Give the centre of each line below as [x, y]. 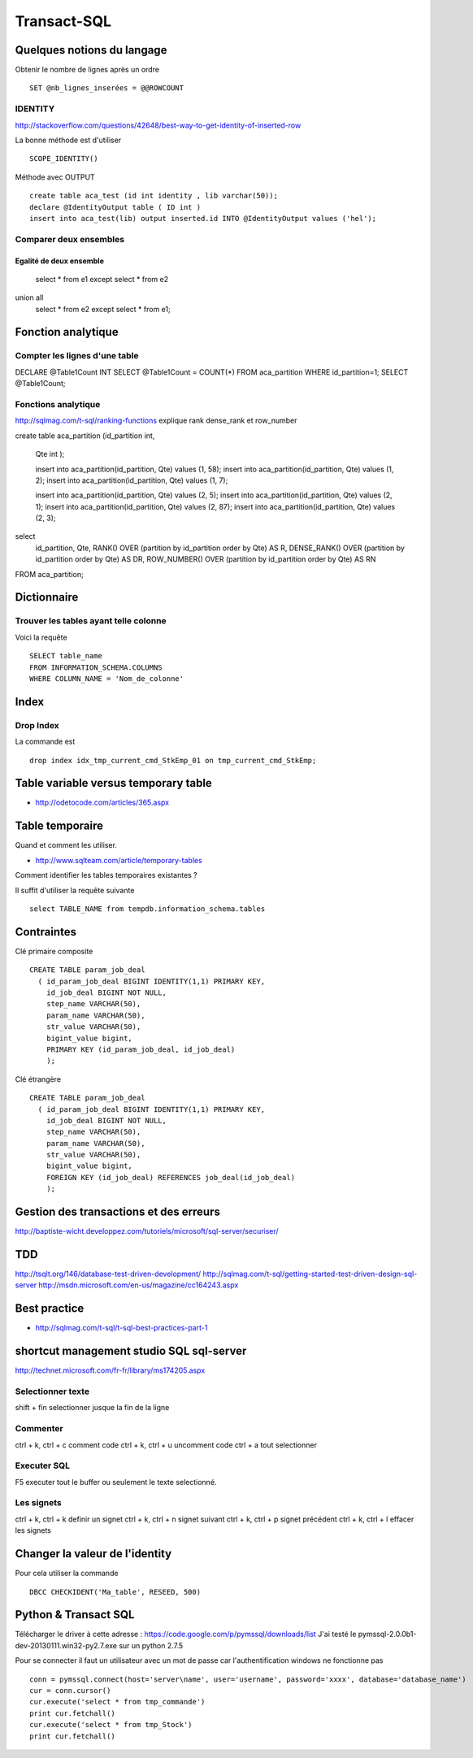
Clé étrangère [38, 1079]
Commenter [39, 1429]
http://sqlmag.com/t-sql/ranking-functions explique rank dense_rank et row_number [156, 421]
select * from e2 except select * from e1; [103, 309]
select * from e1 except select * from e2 [102, 279]
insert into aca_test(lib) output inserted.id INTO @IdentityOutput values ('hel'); [203, 218]
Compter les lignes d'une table [77, 356]
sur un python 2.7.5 [151, 1645]
